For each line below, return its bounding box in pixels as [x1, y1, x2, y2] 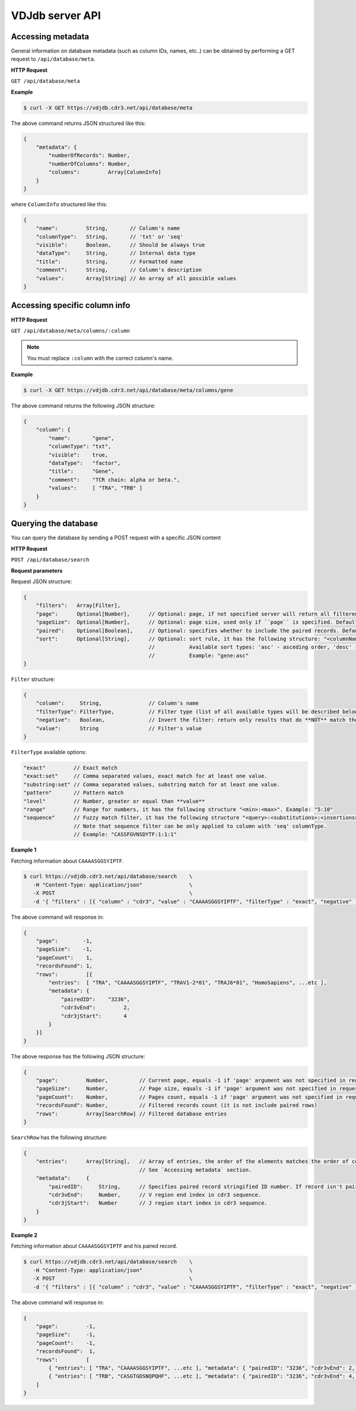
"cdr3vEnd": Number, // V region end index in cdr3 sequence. [48, 1191, 262, 1198]
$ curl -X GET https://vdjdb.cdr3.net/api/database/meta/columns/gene [23, 387, 234, 394]
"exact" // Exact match [23, 765, 118, 771]
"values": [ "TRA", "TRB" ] [48, 485, 142, 492]
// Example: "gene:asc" [148, 652, 249, 659]
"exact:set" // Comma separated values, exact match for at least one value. [23, 773, 268, 780]
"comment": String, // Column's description [36, 266, 202, 274]
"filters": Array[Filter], [36, 602, 121, 609]
